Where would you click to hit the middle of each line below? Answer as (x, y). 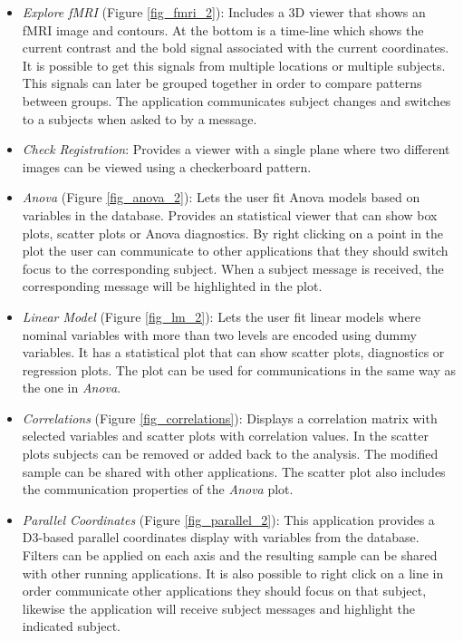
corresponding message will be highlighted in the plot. (172, 286)
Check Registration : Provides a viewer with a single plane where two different (236, 149)
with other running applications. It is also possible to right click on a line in (233, 573)
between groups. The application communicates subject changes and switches (236, 100)
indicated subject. (72, 626)
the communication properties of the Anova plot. (158, 489)
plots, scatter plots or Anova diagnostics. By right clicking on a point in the (233, 233)
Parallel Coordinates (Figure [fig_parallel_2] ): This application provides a (228, 519)
